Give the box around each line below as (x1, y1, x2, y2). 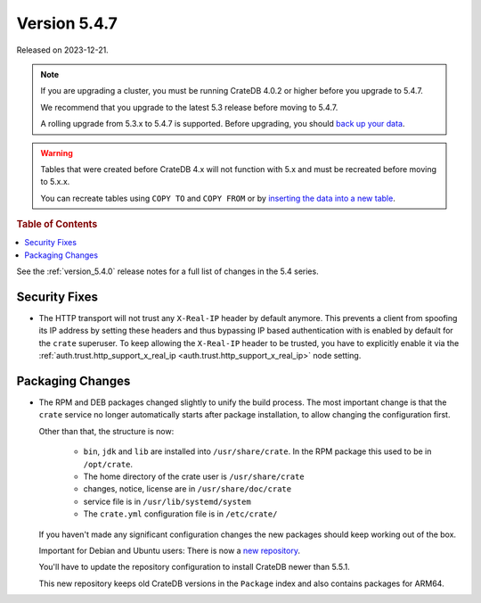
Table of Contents (16, 219, 98, 231)
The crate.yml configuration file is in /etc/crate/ (83, 508, 278, 519)
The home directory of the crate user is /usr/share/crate (83, 471, 305, 482)
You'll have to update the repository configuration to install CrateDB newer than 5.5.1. (38, 562, 351, 573)
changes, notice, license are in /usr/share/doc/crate (83, 483, 292, 494)
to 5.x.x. (40, 177, 70, 187)
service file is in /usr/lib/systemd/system (83, 496, 251, 507)
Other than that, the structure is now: (38, 425, 175, 436)
